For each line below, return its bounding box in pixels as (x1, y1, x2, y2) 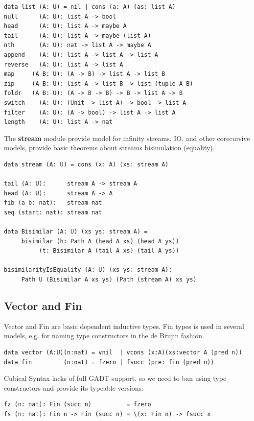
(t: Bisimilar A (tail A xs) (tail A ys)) (39, 247, 179, 255)
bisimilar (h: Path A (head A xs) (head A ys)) (21, 237, 179, 245)
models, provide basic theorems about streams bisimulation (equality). (4, 142, 215, 153)
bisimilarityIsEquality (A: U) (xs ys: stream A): (4, 266, 172, 274)
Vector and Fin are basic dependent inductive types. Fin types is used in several (4, 321, 244, 331)
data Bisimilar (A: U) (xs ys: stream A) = (4, 228, 148, 235)
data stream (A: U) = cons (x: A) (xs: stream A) (4, 161, 169, 168)
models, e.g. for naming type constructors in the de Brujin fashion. (4, 330, 205, 341)
